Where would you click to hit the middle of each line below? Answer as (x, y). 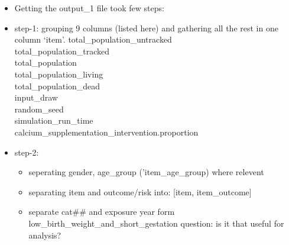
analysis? (45, 235)
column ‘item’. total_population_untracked (93, 39)
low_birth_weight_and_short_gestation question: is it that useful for (156, 223)
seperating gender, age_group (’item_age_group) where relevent (146, 172)
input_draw (36, 97)
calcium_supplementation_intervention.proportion (106, 132)
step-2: (27, 152)
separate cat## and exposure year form (102, 212)
